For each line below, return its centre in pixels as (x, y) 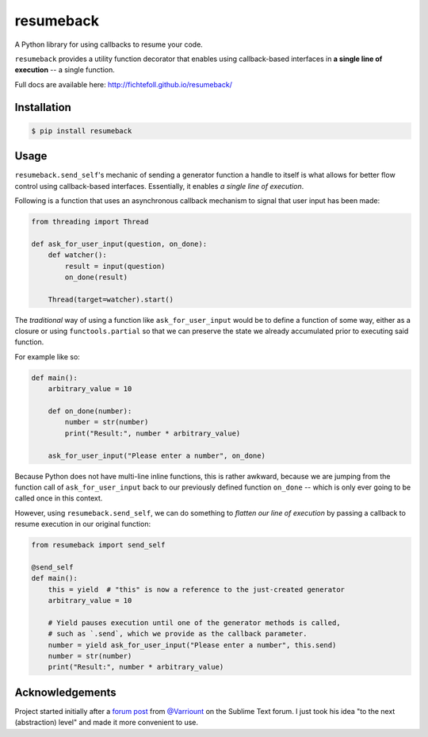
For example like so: (48, 356)
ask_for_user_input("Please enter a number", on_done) (157, 455)
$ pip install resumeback (82, 131)
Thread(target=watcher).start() (111, 299)
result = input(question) (115, 266)
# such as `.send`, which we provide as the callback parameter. (178, 634)
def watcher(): (77, 255)
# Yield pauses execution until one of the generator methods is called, (194, 622)
